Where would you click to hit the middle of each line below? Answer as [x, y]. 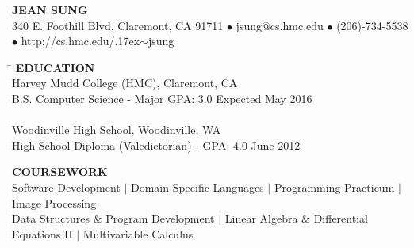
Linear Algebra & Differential [296, 218]
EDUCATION [55, 67]
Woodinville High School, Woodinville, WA [117, 130]
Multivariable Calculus [138, 233]
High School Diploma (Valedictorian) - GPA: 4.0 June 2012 [156, 145]
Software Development [66, 187]
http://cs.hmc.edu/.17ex [80, 41]
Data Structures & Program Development [113, 218]
